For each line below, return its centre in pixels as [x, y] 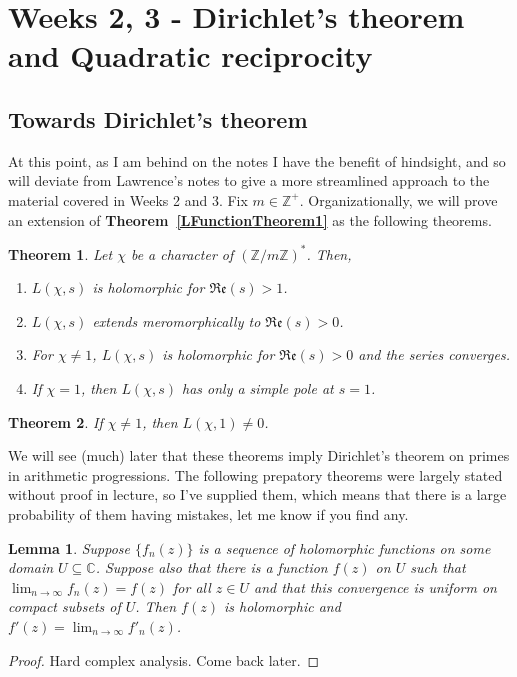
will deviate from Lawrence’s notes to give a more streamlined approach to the [249, 180]
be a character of [182, 253]
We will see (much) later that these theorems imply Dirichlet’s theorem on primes [259, 455]
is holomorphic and [282, 606]
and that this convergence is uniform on [375, 586]
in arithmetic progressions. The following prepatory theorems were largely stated [255, 474]
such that [438, 567]
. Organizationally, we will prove [398, 199]
